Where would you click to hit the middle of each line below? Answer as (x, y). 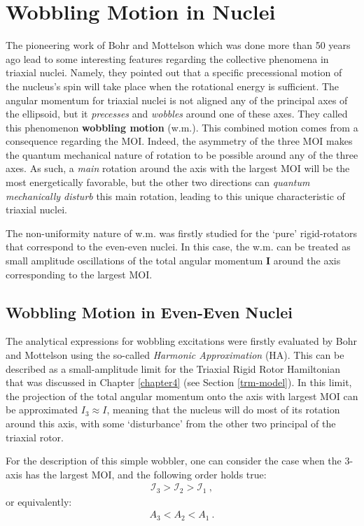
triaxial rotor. (35, 437)
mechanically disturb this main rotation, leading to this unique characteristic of (175, 196)
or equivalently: (39, 501)
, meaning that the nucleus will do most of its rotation (223, 410)
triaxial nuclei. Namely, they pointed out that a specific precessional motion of (174, 72)
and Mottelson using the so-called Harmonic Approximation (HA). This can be (175, 355)
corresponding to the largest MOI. (79, 274)
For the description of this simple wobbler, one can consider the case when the (174, 461)
